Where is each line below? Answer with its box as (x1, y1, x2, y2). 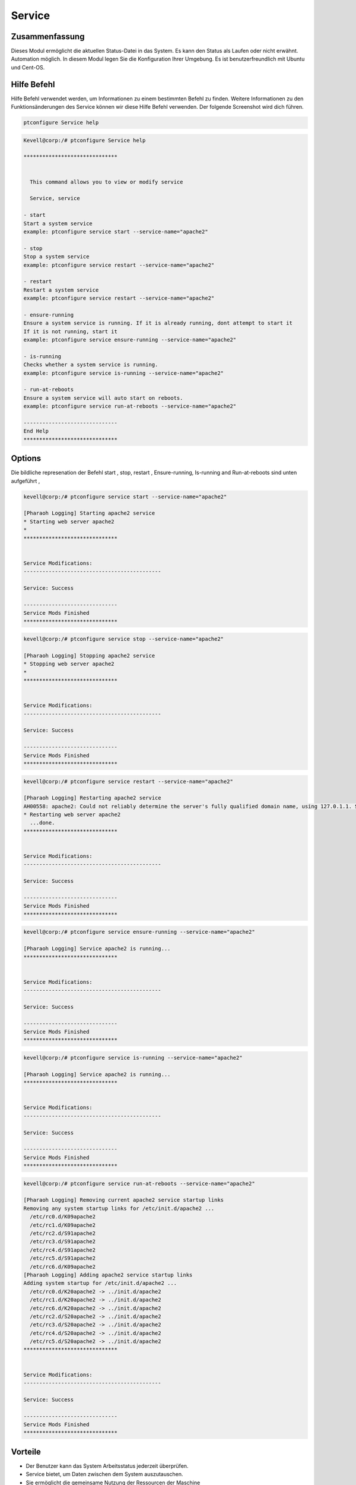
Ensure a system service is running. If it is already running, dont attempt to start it (23, 320, 293, 327)
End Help (23, 428, 49, 435)
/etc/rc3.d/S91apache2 (30, 1238, 96, 1245)
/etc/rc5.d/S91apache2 (30, 1255, 96, 1262)
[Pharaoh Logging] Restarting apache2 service (23, 795, 161, 801)
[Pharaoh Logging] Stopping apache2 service (23, 652, 155, 659)
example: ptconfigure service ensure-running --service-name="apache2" (23, 336, 237, 343)
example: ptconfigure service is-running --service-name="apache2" (23, 369, 224, 377)
